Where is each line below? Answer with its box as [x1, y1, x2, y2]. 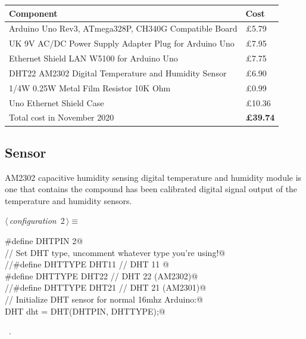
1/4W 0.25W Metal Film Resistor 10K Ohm [9, 81, 171, 94]
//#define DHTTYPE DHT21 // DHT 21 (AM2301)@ [5, 281, 207, 294]
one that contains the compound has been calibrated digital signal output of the [5, 183, 298, 195]
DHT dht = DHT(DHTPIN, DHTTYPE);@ [5, 304, 166, 317]
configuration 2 [9, 214, 65, 227]
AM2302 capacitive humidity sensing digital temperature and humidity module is [5, 171, 302, 183]
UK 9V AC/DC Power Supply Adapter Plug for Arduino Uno [9, 37, 235, 50]
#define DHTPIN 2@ [5, 235, 83, 247]
